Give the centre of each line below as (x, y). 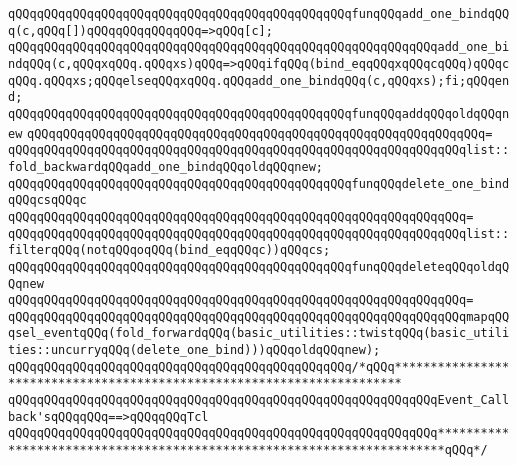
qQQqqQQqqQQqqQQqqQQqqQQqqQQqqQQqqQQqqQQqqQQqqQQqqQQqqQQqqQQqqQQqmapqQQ (259, 316)
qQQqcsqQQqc (47, 200)
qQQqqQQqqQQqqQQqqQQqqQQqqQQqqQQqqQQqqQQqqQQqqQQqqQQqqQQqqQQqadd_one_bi (259, 47)
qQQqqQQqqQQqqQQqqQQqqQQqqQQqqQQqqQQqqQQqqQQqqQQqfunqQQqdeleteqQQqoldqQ (259, 266)
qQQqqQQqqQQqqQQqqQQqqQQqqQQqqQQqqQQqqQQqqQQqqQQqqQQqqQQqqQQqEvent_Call (259, 400)
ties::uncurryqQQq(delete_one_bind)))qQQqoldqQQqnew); (194, 350)
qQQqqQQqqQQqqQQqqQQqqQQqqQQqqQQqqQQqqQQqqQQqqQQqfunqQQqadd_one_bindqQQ (259, 14)
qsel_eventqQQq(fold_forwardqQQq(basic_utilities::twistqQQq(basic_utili (259, 333)
